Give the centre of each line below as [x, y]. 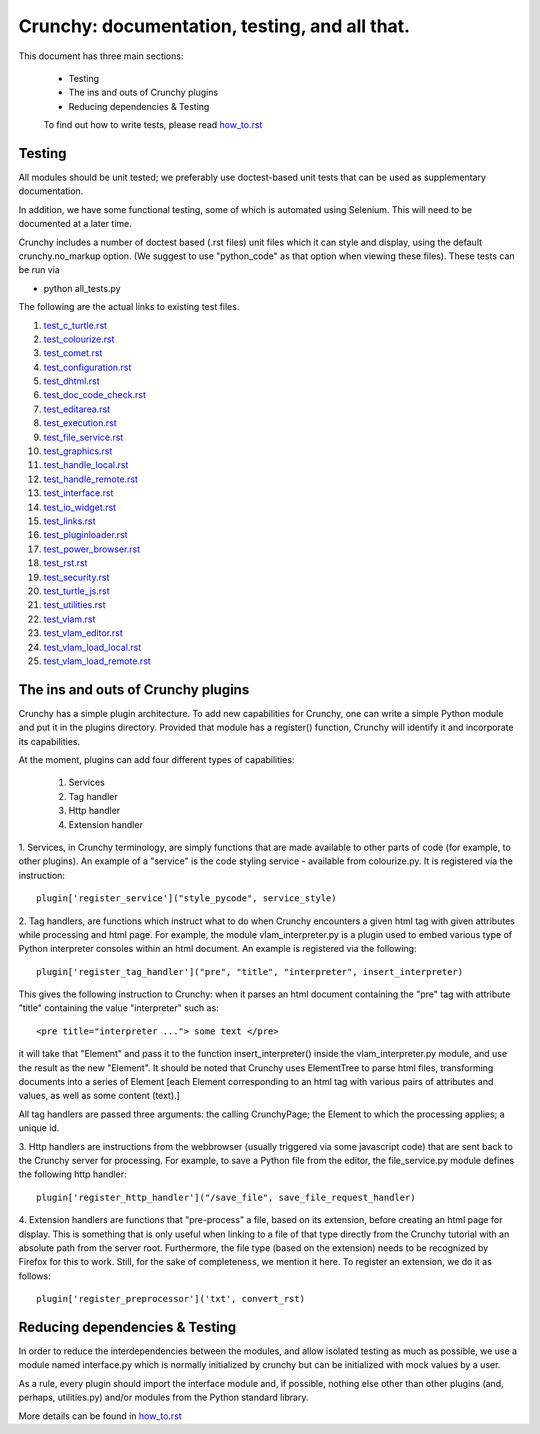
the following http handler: [72, 1174]
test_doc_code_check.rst [95, 395]
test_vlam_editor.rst [83, 633]
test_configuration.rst [87, 367]
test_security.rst [76, 577]
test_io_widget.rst [80, 507]
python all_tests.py [82, 288]
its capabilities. [49, 741]
